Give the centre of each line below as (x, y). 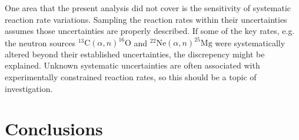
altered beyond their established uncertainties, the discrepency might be (135, 54)
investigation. (29, 88)
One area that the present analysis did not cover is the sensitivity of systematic (148, 8)
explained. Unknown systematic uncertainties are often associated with (132, 65)
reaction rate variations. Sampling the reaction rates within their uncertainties (146, 19)
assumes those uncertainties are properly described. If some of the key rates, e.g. (150, 31)
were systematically (250, 42)
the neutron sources (40, 42)
